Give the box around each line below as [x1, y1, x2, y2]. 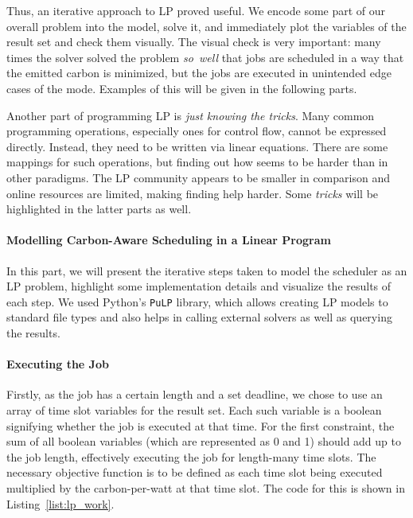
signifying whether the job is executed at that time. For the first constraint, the [6, 417, 395, 434]
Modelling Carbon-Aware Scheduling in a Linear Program [6, 232, 331, 248]
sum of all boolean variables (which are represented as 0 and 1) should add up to [6, 433, 401, 450]
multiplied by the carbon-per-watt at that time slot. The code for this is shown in [6, 479, 405, 496]
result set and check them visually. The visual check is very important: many [6, 33, 381, 50]
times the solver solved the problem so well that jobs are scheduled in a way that [6, 49, 404, 65]
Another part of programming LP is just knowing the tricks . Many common [6, 107, 375, 123]
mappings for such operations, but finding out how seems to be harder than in [6, 154, 388, 170]
